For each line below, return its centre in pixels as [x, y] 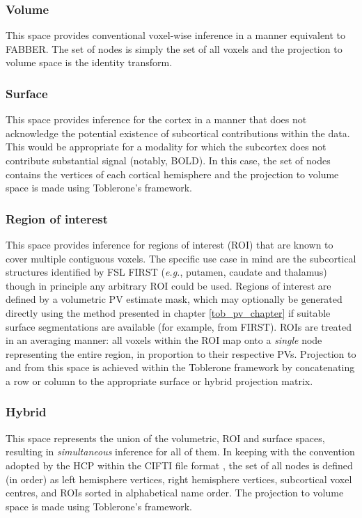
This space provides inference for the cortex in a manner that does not [156, 119]
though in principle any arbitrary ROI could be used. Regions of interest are [168, 285]
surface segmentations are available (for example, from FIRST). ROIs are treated [179, 326]
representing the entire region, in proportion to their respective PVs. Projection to [181, 353]
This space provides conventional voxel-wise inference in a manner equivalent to [176, 35]
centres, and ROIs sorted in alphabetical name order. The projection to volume [175, 493]
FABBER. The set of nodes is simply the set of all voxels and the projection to [174, 48]
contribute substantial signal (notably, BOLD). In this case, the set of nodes [168, 160]
